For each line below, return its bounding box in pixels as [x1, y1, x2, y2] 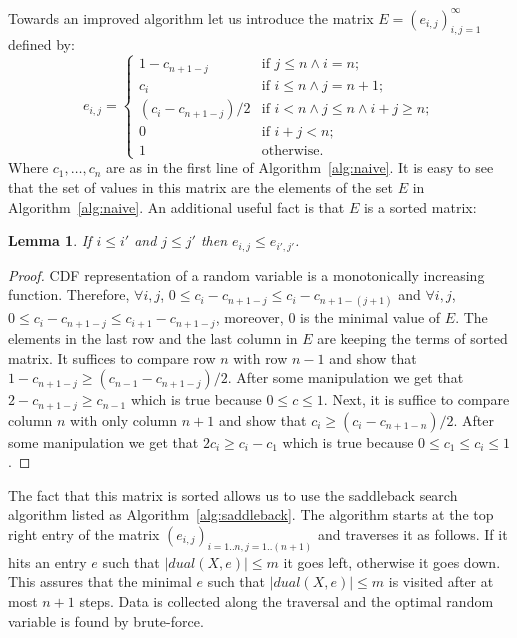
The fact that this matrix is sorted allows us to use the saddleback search [8, 484, 458, 505]
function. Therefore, [8, 284, 130, 305]
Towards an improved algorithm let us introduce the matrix [8, 7, 374, 28]
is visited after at [388, 571, 494, 592]
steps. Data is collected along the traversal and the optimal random [79, 590, 494, 611]
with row [233, 347, 288, 368]
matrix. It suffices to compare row [8, 347, 216, 368]
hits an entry [8, 551, 87, 572]
